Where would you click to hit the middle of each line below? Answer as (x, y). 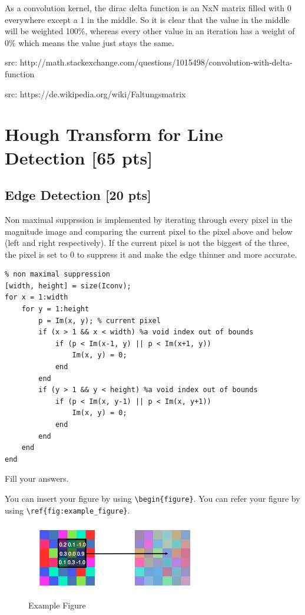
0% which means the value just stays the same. (89, 42)
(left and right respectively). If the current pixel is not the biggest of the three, (147, 243)
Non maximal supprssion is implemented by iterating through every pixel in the (149, 219)
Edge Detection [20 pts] (78, 195)
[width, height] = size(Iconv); (68, 286)
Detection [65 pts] (79, 157)
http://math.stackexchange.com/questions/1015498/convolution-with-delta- (156, 62)
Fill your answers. (37, 478)
